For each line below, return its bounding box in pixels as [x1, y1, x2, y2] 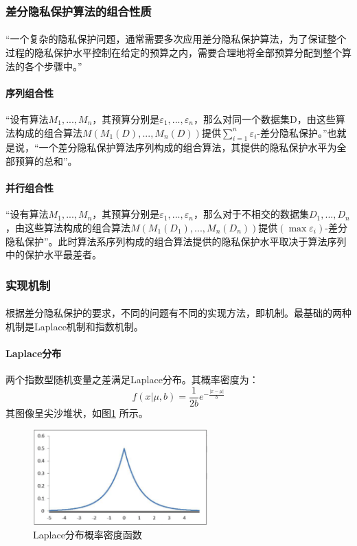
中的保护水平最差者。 [5, 247, 102, 262]
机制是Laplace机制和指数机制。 [5, 319, 143, 333]
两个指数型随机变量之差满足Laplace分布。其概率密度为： [5, 372, 259, 387]
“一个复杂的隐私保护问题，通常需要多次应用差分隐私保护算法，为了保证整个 [5, 32, 347, 46]
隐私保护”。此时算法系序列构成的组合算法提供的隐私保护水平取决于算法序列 [5, 234, 347, 248]
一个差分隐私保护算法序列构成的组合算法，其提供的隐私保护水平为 [38, 140, 337, 155]
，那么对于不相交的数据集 [193, 207, 309, 221]
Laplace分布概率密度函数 [33, 527, 142, 541]
